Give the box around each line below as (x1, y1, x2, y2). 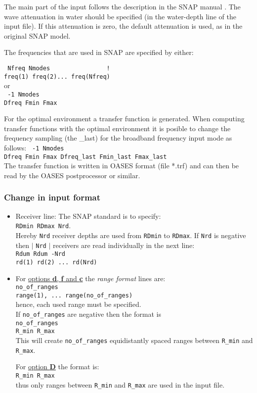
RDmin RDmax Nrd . (15, 220, 71, 231)
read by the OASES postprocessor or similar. (4, 170, 140, 180)
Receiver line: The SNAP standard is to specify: (15, 210, 161, 221)
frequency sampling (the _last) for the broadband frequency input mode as (4, 133, 232, 143)
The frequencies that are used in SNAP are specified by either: (4, 47, 194, 57)
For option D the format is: (15, 361, 99, 372)
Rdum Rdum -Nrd (15, 250, 66, 258)
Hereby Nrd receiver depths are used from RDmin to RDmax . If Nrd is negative (15, 230, 246, 240)
